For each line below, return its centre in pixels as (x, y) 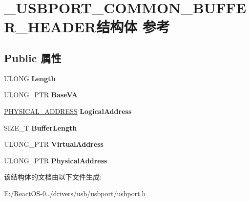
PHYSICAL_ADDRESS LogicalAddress (68, 111)
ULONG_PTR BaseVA (41, 95)
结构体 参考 (133, 27)
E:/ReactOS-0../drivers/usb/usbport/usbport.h (75, 193)
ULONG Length (30, 78)
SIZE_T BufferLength (41, 127)
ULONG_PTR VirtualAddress (54, 144)
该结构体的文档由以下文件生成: (53, 177)
